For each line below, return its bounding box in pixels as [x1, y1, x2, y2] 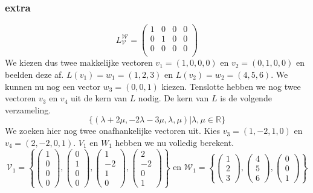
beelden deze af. [5, 68, 64, 80]
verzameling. [5, 103, 51, 116]
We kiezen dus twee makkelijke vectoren [5, 56, 153, 69]
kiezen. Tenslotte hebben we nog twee [161, 80, 301, 92]
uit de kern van [70, 92, 127, 104]
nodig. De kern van [138, 92, 209, 104]
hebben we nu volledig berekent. [115, 136, 234, 148]
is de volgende [220, 92, 272, 104]
